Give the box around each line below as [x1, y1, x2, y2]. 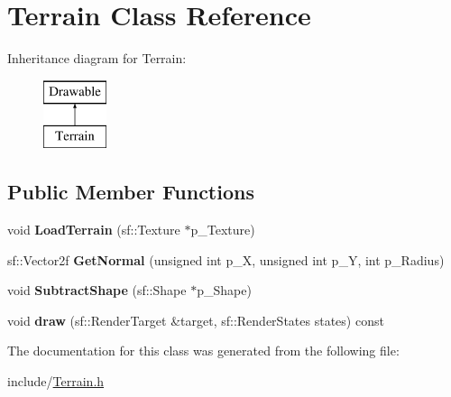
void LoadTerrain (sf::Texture [7, 220, 180, 239]
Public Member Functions [7, 178, 254, 206]
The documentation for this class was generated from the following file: [7, 341, 400, 360]
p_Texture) [190, 220, 255, 239]
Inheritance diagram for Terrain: [7, 49, 187, 68]
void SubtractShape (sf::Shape [7, 281, 187, 300]
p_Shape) [197, 281, 252, 300]
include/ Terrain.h [7, 372, 105, 391]
